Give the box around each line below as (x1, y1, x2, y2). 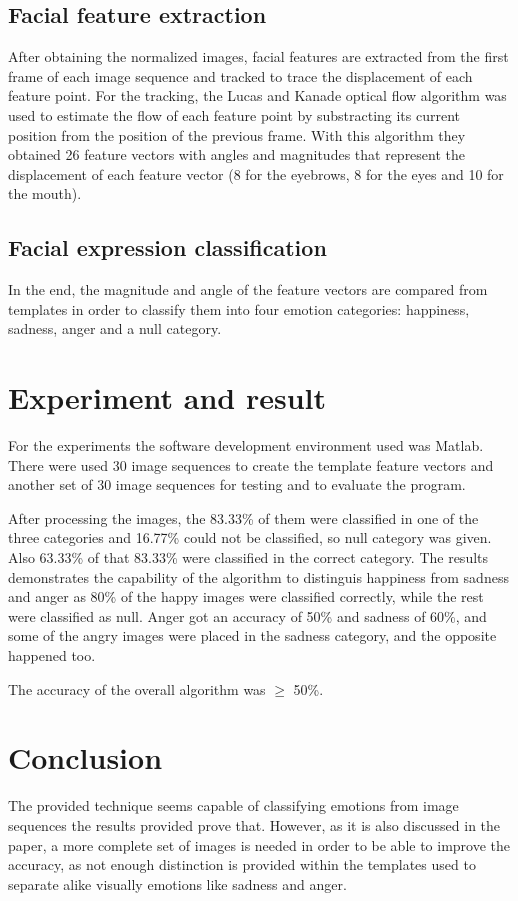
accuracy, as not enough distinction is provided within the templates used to (8, 854, 476, 875)
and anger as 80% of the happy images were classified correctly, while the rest (8, 586, 484, 607)
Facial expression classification (8, 232, 327, 263)
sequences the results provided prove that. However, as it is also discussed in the (8, 814, 501, 835)
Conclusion (8, 737, 163, 778)
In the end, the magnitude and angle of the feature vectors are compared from (8, 279, 488, 300)
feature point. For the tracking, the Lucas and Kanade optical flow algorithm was (8, 85, 507, 106)
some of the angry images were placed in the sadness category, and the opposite (8, 625, 497, 646)
